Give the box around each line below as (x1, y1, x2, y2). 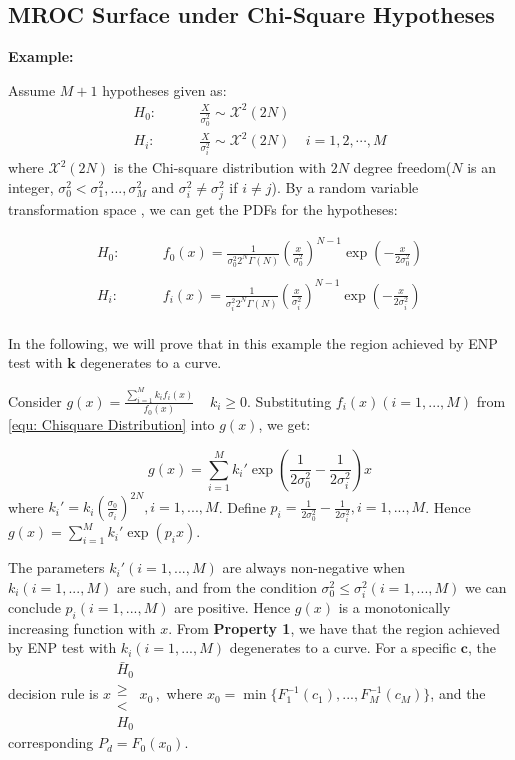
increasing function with (8, 617, 156, 638)
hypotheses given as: (102, 79, 227, 100)
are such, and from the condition (116, 576, 317, 597)
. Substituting (247, 390, 332, 411)
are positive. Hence (174, 597, 291, 617)
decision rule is (8, 683, 99, 704)
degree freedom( (353, 157, 452, 178)
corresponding (8, 732, 94, 753)
